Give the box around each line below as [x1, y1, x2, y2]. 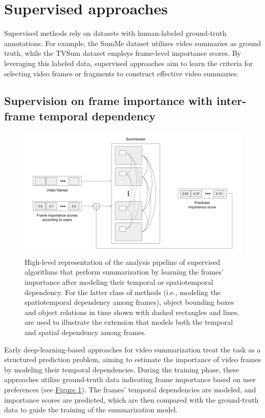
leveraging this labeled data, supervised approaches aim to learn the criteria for [4, 57, 253, 68]
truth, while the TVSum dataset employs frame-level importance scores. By [4, 48, 241, 58]
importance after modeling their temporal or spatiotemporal [25, 276, 213, 287]
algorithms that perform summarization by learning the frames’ [25, 266, 224, 277]
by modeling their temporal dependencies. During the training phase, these [4, 364, 239, 374]
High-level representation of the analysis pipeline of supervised [25, 256, 220, 267]
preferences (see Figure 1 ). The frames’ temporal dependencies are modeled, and [4, 384, 256, 394]
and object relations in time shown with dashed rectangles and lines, [25, 306, 239, 317]
